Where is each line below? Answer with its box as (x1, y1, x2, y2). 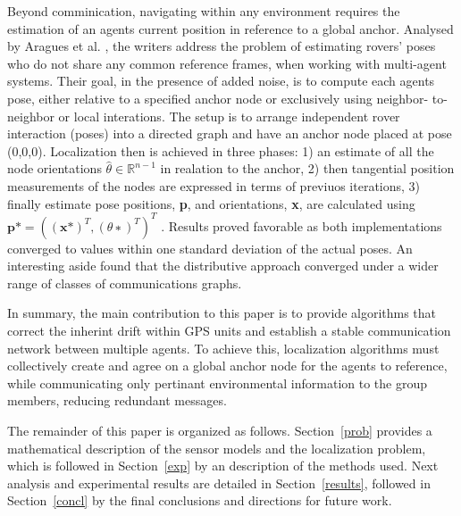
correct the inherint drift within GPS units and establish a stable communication (7, 321, 451, 339)
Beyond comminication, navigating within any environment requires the (7, 2, 400, 20)
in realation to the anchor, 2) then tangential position (160, 159, 455, 178)
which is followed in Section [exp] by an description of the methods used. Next (7, 456, 439, 475)
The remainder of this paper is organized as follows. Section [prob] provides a (7, 420, 432, 439)
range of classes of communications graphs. (7, 273, 242, 292)
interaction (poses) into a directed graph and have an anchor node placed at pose (7, 124, 452, 143)
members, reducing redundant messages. (7, 391, 227, 410)
